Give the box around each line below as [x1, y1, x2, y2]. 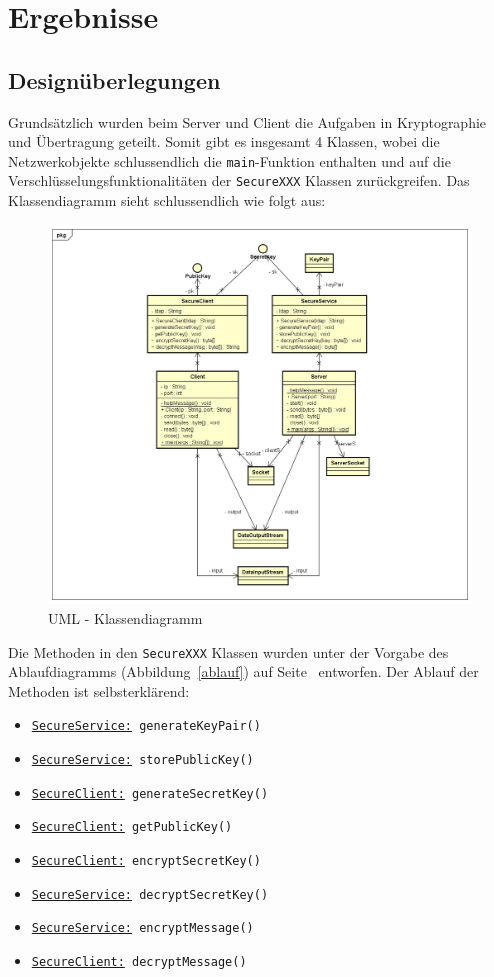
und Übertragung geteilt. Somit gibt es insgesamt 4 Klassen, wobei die [8, 131, 440, 152]
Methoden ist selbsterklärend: [8, 680, 190, 701]
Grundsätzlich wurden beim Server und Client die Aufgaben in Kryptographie [8, 111, 487, 132]
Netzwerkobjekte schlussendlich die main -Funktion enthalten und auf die [8, 150, 451, 171]
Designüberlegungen [8, 64, 221, 95]
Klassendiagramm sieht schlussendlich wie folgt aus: [8, 190, 326, 211]
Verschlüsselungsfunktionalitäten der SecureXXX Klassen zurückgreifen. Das [8, 170, 470, 191]
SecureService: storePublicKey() [31, 753, 254, 768]
